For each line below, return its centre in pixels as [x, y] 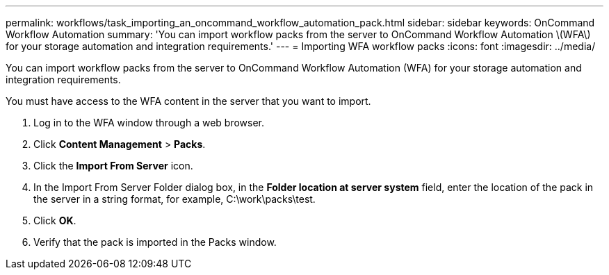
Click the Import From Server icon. [113, 166]
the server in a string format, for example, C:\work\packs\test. [174, 199]
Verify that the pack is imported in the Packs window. [155, 242]
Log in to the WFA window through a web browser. [149, 123]
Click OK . [55, 220]
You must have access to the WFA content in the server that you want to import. [188, 101]
